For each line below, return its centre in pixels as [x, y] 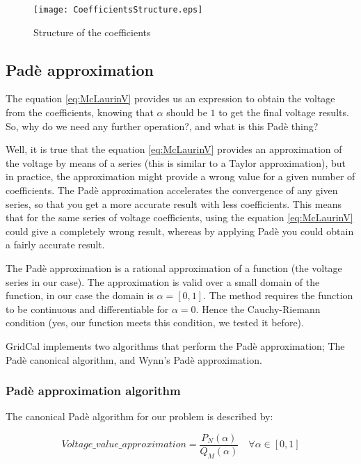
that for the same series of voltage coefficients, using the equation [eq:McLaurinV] [179, 217]
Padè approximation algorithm [93, 391]
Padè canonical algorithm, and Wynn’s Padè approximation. [134, 359]
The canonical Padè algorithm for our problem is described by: [139, 416]
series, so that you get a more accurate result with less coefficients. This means [174, 203]
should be [187, 112]
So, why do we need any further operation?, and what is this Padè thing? [162, 126]
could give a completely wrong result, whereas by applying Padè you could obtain [180, 231]
